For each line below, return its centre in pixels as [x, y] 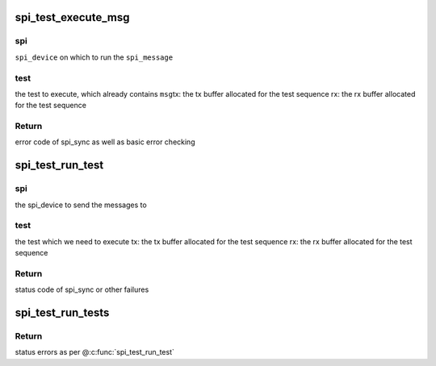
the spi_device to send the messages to [81, 205]
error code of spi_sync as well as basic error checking [105, 142]
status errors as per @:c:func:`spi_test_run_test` [95, 352]
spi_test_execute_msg [72, 17]
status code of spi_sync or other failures [82, 289]
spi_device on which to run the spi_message [94, 57]
